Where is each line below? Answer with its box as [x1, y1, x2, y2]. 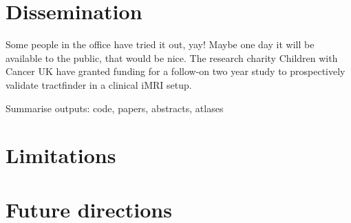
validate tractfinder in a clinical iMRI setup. [6, 77, 192, 92]
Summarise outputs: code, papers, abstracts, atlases [6, 100, 224, 115]
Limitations [6, 141, 116, 169]
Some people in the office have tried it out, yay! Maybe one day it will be [6, 37, 315, 52]
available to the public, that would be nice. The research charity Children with [6, 50, 338, 65]
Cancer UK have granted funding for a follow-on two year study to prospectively [6, 64, 345, 78]
